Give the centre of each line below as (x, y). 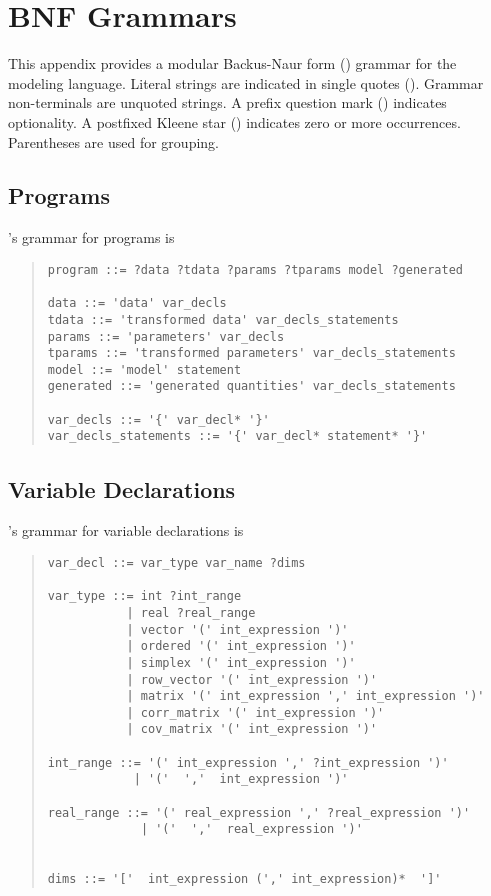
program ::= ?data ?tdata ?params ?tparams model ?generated (255, 269)
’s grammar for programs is (91, 237)
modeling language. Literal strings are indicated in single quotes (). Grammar (246, 82)
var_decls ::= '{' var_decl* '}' (158, 419)
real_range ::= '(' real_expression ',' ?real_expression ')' (259, 812)
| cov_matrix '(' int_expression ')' (252, 729)
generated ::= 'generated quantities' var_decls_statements (251, 386)
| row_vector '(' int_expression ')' (252, 679)
